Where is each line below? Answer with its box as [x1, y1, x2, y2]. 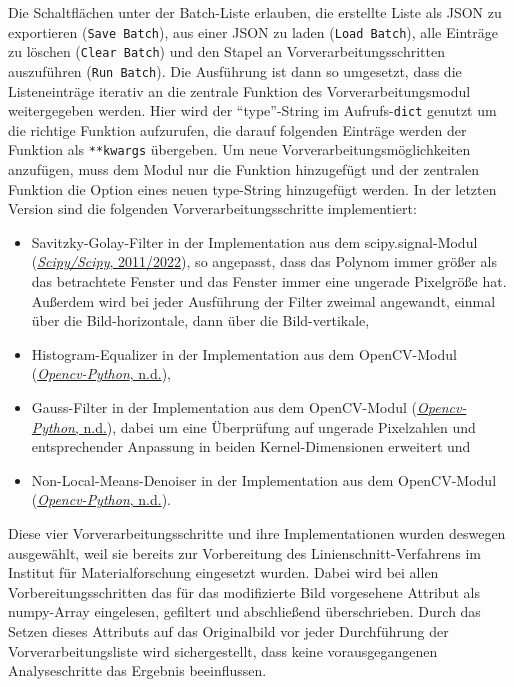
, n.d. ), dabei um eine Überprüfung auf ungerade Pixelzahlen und [74, 416, 476, 437]
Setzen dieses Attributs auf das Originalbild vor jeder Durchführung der [8, 620, 449, 641]
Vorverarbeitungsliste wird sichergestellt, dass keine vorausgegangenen [8, 640, 438, 661]
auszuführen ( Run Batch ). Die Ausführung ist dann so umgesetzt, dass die [8, 60, 462, 81]
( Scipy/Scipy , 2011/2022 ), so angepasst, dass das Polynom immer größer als [31, 251, 497, 272]
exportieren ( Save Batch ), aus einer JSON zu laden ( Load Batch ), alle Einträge [8, 21, 498, 42]
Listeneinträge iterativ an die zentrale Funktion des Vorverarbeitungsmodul [8, 80, 471, 101]
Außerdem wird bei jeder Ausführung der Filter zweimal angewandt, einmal [31, 290, 496, 311]
